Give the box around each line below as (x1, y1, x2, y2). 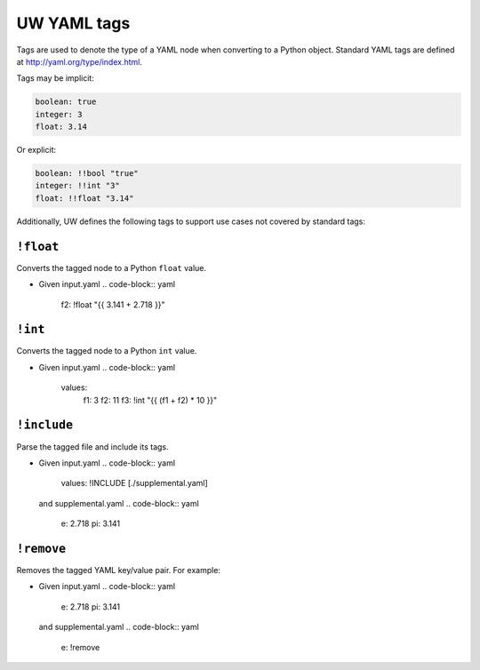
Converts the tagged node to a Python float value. (16, 262, 207, 273)
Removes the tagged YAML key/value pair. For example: (16, 564, 221, 575)
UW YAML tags (16, 13, 131, 33)
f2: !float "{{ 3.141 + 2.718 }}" (60, 299, 166, 310)
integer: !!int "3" (35, 180, 120, 191)
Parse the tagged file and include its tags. (16, 441, 169, 452)
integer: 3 (35, 109, 83, 119)
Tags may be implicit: (16, 73, 95, 84)
